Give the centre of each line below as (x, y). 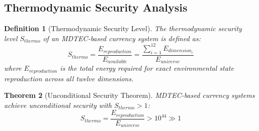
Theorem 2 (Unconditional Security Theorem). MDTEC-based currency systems (129, 95)
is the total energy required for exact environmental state (147, 68)
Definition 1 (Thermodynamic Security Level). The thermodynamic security (123, 28)
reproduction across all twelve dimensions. (69, 78)
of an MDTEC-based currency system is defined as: (122, 38)
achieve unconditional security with (58, 105)
